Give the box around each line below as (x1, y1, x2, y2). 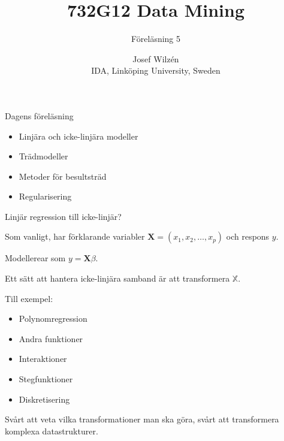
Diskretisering (19, 392, 70, 405)
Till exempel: (5, 292, 53, 304)
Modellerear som (5, 252, 66, 264)
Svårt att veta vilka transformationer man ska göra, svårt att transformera (5, 413, 279, 425)
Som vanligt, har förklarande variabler (5, 230, 145, 243)
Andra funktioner (19, 332, 83, 345)
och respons (226, 230, 270, 243)
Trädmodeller (19, 150, 68, 162)
